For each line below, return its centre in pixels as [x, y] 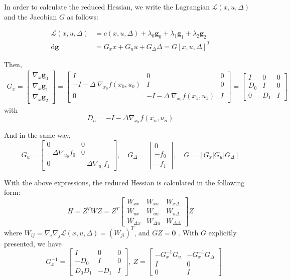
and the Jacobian [31, 16]
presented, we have [33, 243]
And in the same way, [37, 135]
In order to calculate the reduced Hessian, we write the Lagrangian [107, 7]
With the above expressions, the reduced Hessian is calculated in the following [124, 182]
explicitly [223, 232]
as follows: [83, 16]
